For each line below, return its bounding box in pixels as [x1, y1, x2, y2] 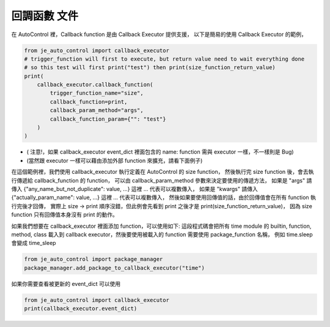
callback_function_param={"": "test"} [50, 115, 166, 122]
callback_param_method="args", [50, 107, 144, 114]
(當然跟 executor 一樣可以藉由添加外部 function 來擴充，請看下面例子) [26, 157, 203, 164]
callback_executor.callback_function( [37, 81, 153, 88]
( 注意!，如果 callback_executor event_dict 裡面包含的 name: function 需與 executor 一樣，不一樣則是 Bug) [26, 148, 294, 156]
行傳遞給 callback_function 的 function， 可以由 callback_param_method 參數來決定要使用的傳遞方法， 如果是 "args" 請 [11, 176, 312, 184]
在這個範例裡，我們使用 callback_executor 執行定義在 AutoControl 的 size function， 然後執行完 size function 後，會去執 [11, 168, 314, 176]
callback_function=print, [50, 98, 128, 105]
